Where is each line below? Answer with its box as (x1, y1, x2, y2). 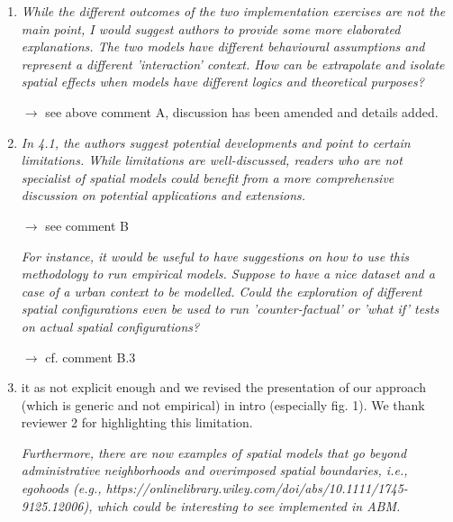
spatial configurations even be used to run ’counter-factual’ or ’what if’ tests (21, 299, 439, 318)
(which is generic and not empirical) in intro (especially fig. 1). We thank (21, 395, 425, 414)
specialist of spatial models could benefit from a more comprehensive (21, 168, 394, 187)
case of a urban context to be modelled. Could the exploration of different (21, 281, 422, 300)
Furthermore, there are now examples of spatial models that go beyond (21, 443, 407, 462)
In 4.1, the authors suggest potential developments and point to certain (21, 133, 411, 151)
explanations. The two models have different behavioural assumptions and (21, 37, 425, 56)
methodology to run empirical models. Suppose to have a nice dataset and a (21, 264, 435, 283)
